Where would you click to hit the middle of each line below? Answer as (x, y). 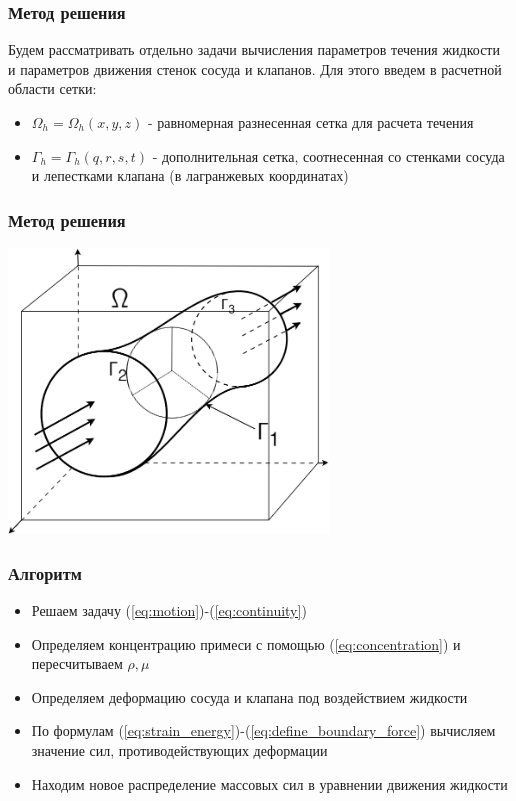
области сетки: (52, 88)
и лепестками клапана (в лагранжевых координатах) (190, 175)
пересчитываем (77, 663)
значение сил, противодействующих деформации (179, 750)
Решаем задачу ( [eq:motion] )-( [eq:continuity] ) (169, 610)
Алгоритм (45, 572)
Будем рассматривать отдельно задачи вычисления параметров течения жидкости (254, 49)
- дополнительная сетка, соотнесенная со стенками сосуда (328, 155)
